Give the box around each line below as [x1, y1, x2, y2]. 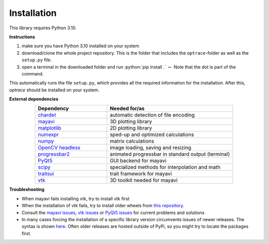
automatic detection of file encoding [110, 112, 195, 119]
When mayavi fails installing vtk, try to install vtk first [21, 195, 130, 201]
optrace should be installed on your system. [9, 87, 100, 93]
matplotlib [37, 125, 62, 132]
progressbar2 [37, 151, 70, 158]
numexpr [37, 131, 59, 138]
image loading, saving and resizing [110, 144, 192, 151]
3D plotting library [110, 118, 152, 125]
